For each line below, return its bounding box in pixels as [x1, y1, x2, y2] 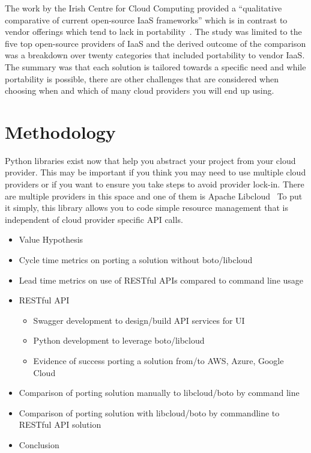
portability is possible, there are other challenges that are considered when [5, 72, 279, 85]
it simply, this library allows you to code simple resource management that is [5, 201, 288, 214]
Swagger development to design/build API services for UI [33, 314, 245, 326]
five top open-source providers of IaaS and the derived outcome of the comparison [5, 37, 306, 49]
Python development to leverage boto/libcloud [33, 334, 205, 347]
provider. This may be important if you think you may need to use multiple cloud [5, 166, 306, 178]
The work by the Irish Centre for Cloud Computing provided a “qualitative [5, 2, 282, 14]
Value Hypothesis [19, 233, 83, 246]
